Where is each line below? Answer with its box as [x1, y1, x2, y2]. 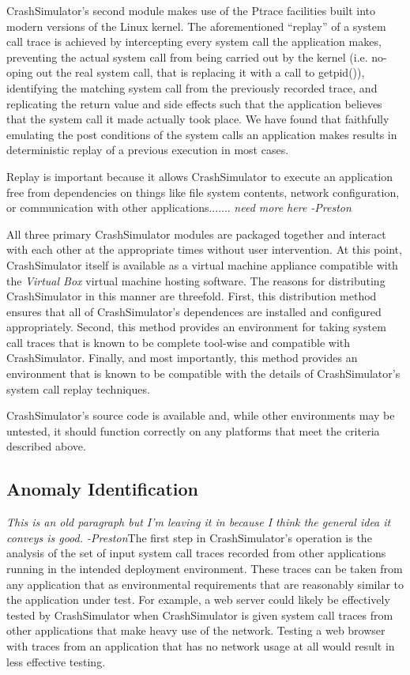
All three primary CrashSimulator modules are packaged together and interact [6, 225, 386, 242]
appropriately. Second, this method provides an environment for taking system [6, 319, 386, 335]
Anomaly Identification [6, 477, 199, 501]
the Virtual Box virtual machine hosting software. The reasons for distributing [6, 272, 386, 288]
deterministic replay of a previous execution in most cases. [6, 141, 289, 158]
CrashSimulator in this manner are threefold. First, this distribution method [6, 288, 377, 304]
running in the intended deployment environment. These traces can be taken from [6, 560, 403, 577]
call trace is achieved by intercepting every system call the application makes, [6, 33, 382, 50]
